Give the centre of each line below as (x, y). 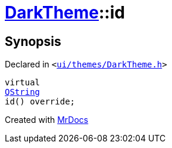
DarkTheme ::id (65, 13)
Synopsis (33, 41)
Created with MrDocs (47, 120)
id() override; (40, 102)
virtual (23, 83)
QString (23, 92)
